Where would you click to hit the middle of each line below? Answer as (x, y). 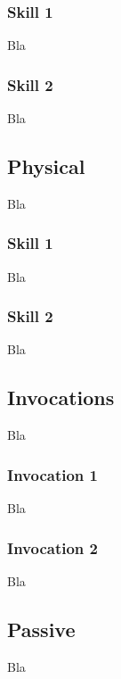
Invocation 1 (52, 474)
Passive (41, 629)
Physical (46, 166)
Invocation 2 (52, 547)
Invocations (61, 397)
